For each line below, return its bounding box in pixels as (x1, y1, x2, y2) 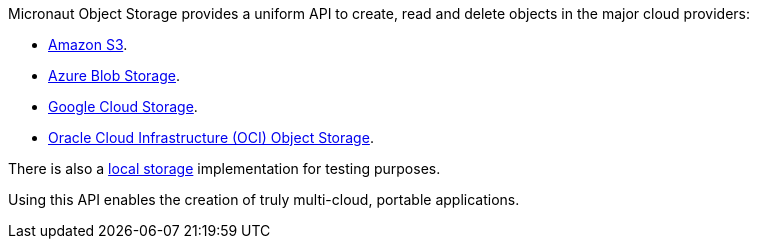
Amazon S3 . (48, 36, 128, 53)
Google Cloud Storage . (48, 98, 198, 115)
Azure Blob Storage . (48, 67, 181, 84)
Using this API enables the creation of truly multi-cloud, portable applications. (8, 191, 520, 208)
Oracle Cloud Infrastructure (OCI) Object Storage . (48, 129, 374, 146)
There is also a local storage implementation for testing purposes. (8, 160, 441, 177)
